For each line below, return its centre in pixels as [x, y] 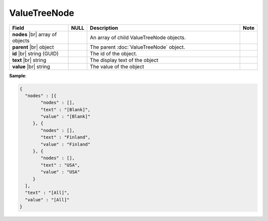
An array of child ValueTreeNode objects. [138, 37]
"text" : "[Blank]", [66, 110]
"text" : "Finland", [66, 137]
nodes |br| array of [34, 34]
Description [104, 28]
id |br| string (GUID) [35, 54]
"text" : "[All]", [47, 193]
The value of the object [117, 66]
